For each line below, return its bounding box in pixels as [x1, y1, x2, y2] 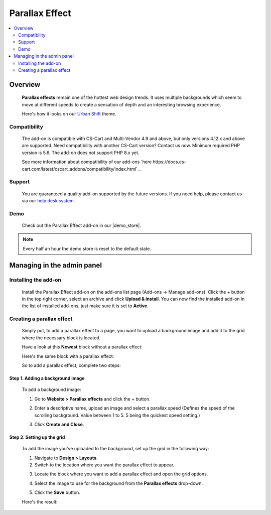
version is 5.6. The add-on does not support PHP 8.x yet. [22, 150, 140, 156]
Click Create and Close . [34, 421, 84, 427]
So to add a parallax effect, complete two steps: [22, 362, 121, 368]
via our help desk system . [22, 197, 75, 203]
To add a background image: [22, 387, 81, 393]
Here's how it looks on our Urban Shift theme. [22, 111, 116, 117]
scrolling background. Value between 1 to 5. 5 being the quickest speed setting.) [34, 412, 200, 418]
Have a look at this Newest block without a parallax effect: [22, 344, 143, 350]
